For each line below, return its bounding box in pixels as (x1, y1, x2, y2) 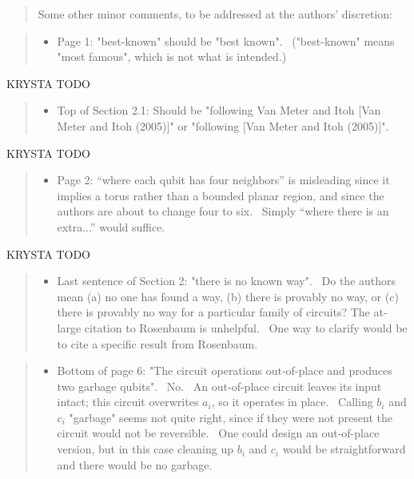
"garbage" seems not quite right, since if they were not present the (69, 409, 392, 425)
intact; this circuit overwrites (57, 393, 199, 410)
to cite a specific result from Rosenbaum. (57, 335, 258, 352)
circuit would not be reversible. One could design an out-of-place (57, 425, 380, 441)
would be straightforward (282, 441, 406, 457)
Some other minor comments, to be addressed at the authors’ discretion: (38, 6, 392, 22)
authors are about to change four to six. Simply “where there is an (57, 203, 389, 219)
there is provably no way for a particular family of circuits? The (57, 304, 370, 320)
